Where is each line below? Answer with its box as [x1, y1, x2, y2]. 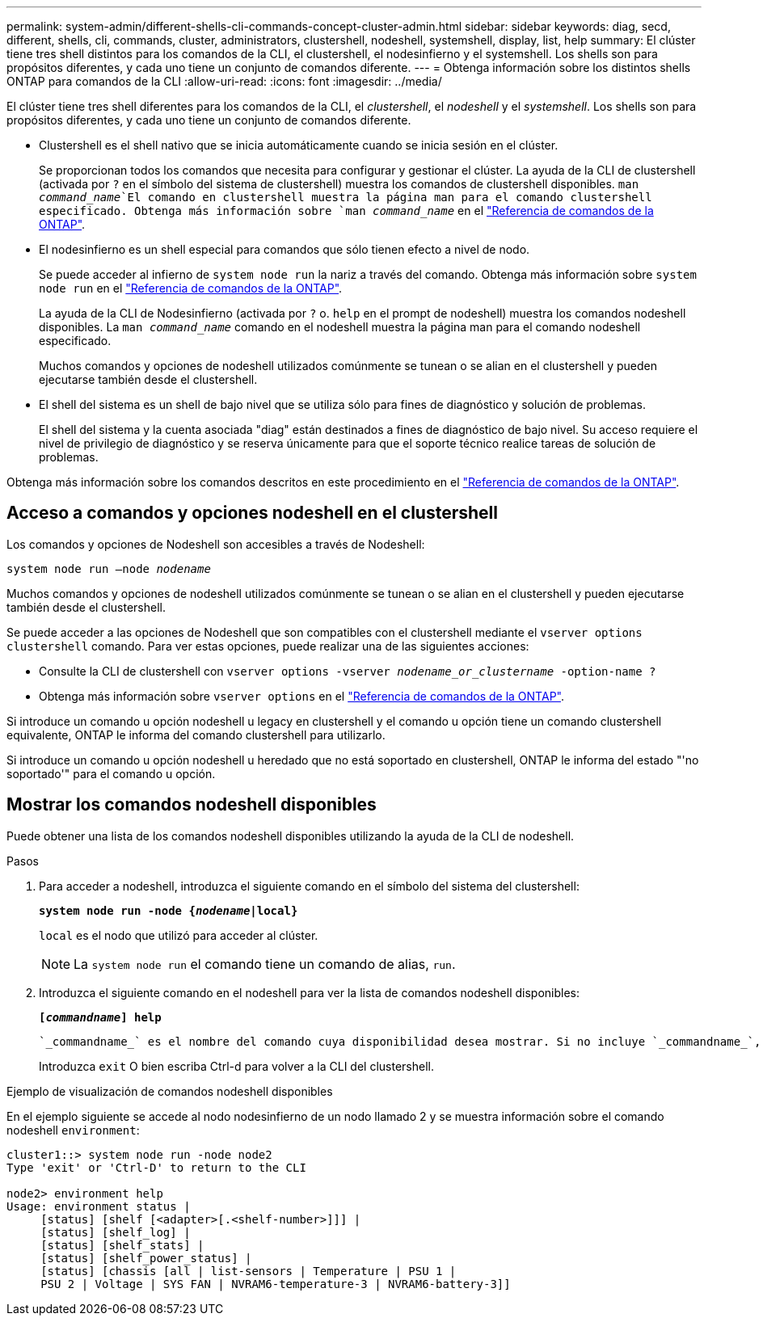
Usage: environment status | [6, 1199, 191, 1213]
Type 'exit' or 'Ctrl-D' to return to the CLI [6, 1160, 306, 1174]
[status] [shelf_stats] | [40, 1238, 204, 1252]
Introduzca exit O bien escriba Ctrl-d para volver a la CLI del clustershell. [39, 1059, 435, 1073]
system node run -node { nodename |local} [39, 903, 298, 917]
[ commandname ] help [39, 1010, 162, 1024]
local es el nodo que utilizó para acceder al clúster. [39, 928, 318, 942]
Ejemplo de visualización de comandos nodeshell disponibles [6, 1084, 333, 1098]
